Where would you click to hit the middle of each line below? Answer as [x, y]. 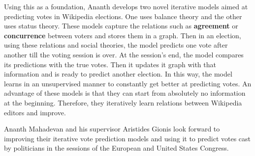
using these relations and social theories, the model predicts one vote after [116, 45]
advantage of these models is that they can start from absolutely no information [125, 93]
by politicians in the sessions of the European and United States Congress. [116, 148]
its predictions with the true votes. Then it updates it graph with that [110, 64]
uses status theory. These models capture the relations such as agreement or [121, 26]
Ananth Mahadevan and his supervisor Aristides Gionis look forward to [112, 129]
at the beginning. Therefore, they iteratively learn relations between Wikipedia [123, 102]
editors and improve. [35, 112]
